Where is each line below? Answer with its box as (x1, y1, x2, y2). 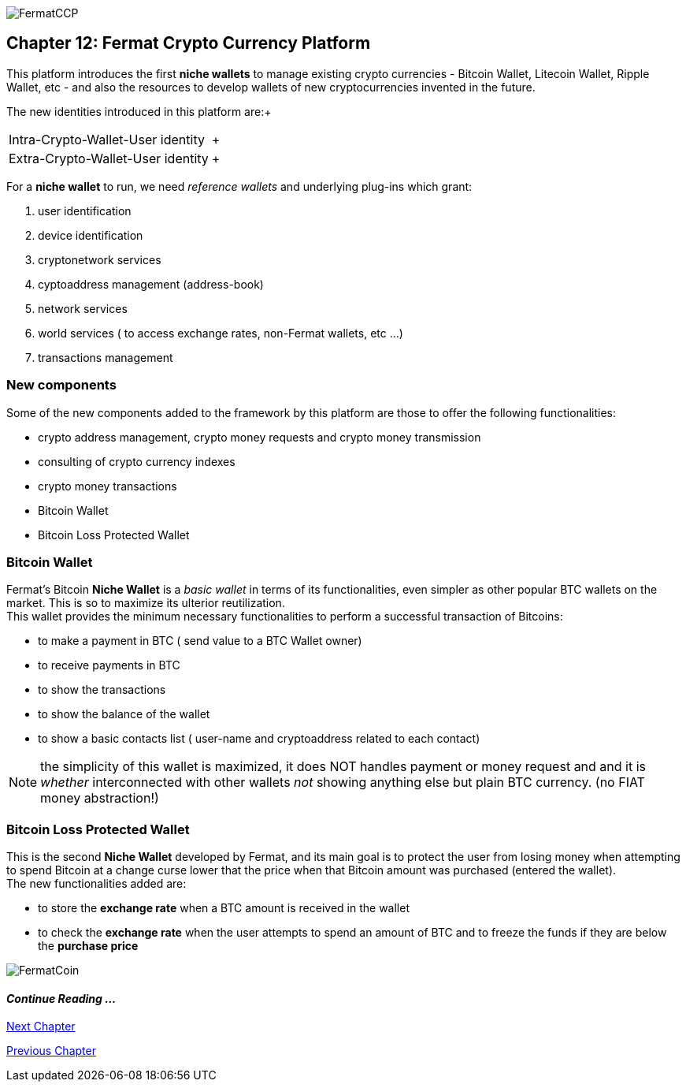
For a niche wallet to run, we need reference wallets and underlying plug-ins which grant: (6, 179, 473, 193)
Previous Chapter (6, 1044, 96, 1058)
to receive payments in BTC (38, 658, 180, 673)
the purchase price (38, 939, 139, 953)
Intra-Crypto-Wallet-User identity (9, 131, 205, 147)
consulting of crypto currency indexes (38, 454, 235, 468)
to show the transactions (38, 683, 166, 697)
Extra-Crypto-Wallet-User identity (9, 150, 209, 166)
